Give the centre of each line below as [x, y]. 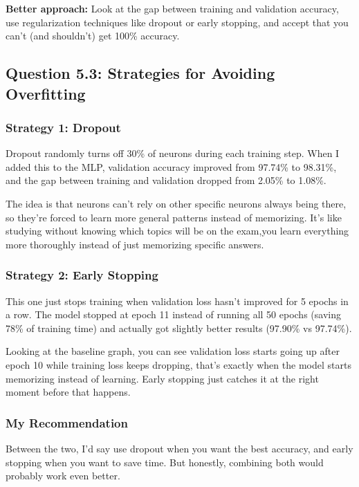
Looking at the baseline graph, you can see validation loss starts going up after [173, 351]
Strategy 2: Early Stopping [82, 275]
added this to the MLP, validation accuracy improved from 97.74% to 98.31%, [171, 166]
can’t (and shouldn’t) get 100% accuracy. [93, 36]
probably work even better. [63, 476]
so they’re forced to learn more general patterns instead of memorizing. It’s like [174, 217]
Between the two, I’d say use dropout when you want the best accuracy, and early [179, 448]
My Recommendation [67, 422]
